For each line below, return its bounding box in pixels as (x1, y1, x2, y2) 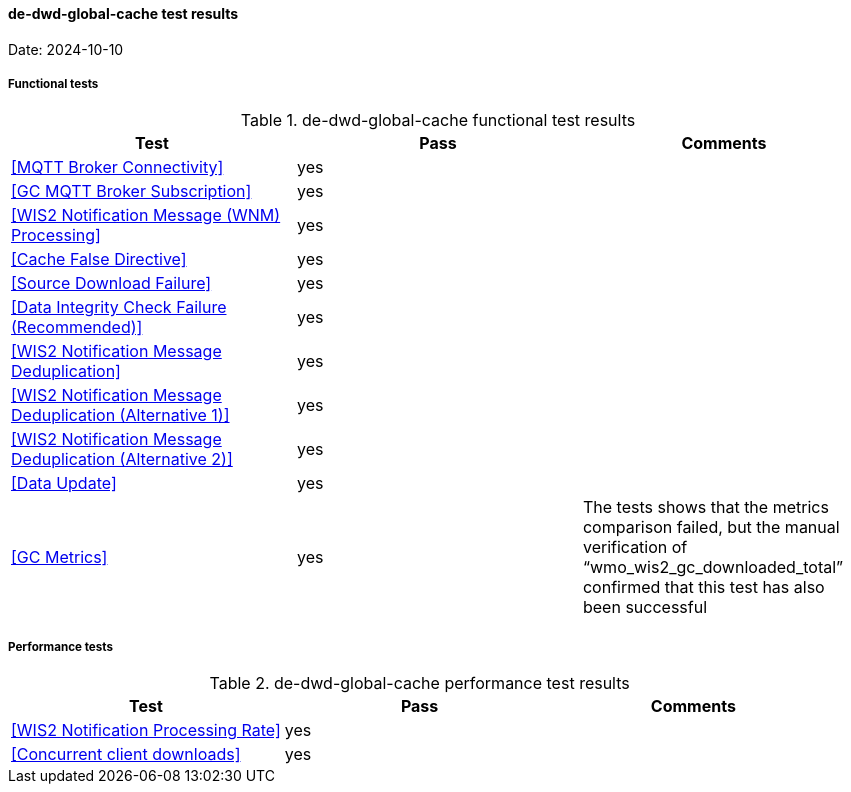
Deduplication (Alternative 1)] (11, 405, 230, 426)
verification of (582, 537, 688, 558)
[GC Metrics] (11, 547, 108, 568)
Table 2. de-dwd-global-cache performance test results (209, 673, 630, 694)
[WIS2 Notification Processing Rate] (11, 720, 281, 741)
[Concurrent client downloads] (11, 744, 241, 765)
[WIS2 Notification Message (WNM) (11, 205, 281, 226)
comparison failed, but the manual (582, 517, 840, 538)
